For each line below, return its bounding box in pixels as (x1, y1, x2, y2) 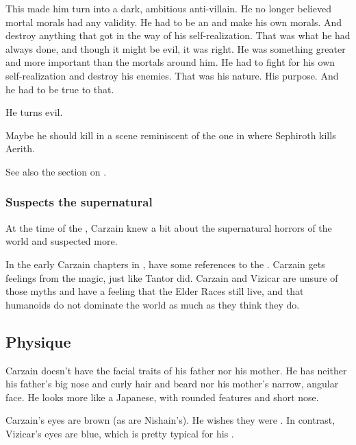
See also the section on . (5, 164, 107, 178)
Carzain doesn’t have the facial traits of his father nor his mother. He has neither (5, 363, 347, 377)
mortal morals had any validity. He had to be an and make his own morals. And (5, 14, 342, 29)
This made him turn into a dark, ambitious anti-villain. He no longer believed (5, 1, 331, 15)
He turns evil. (5, 105, 63, 119)
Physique (5, 330, 71, 352)
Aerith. (5, 141, 35, 156)
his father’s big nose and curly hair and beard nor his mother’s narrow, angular (5, 376, 339, 391)
